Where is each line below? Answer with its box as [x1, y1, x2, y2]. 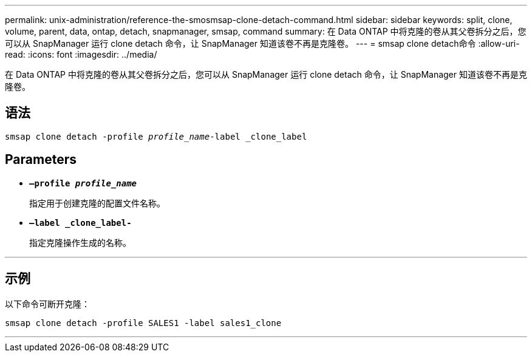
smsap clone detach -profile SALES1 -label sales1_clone [5, 318, 282, 328]
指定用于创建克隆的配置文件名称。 [29, 197, 165, 208]
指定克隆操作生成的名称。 [29, 237, 131, 248]
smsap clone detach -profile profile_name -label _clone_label [5, 131, 307, 141]
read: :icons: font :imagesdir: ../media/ [5, 49, 157, 59]
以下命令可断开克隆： [5, 298, 90, 309]
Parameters [5, 152, 77, 168]
